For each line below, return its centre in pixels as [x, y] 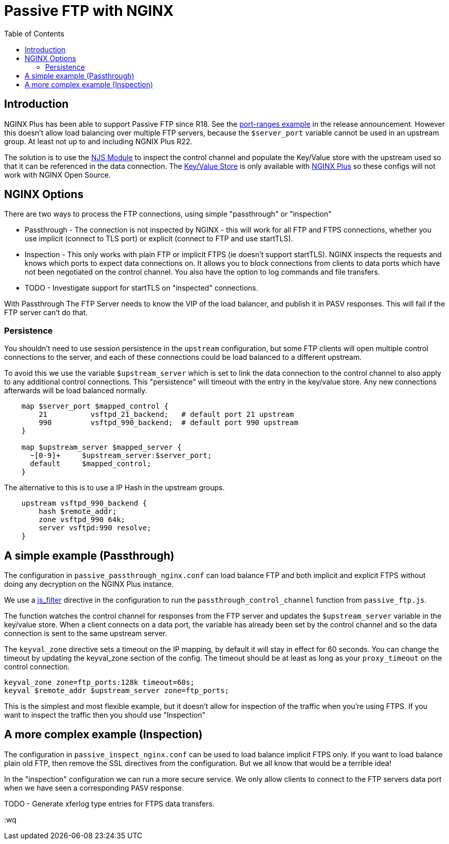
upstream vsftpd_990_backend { [84, 503]
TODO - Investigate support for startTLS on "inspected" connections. [142, 288]
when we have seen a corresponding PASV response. [94, 788]
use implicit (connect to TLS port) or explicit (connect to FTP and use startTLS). [159, 239]
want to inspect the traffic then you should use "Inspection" [105, 715]
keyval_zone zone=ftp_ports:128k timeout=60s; [99, 683]
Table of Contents [34, 33]
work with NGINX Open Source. [57, 175]
